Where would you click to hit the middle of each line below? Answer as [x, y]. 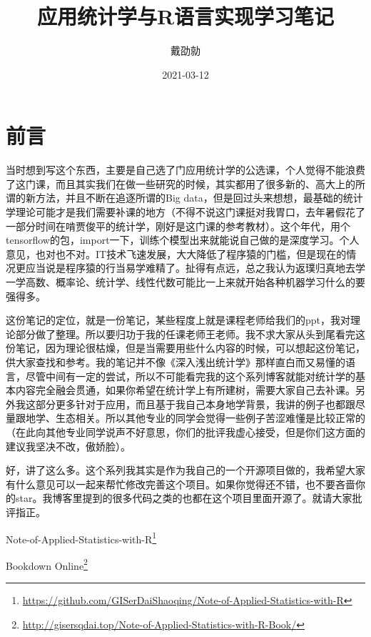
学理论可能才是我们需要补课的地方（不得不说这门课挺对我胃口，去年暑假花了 [185, 212]
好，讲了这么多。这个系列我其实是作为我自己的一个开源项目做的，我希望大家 [185, 470]
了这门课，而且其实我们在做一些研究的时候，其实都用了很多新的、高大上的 [181, 183]
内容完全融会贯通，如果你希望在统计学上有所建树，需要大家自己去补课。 [185, 390]
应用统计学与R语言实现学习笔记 [185, 16]
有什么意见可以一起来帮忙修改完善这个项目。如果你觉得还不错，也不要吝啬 [181, 484]
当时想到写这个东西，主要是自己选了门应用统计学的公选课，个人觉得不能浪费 [185, 170]
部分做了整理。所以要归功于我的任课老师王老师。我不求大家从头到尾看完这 [190, 334]
